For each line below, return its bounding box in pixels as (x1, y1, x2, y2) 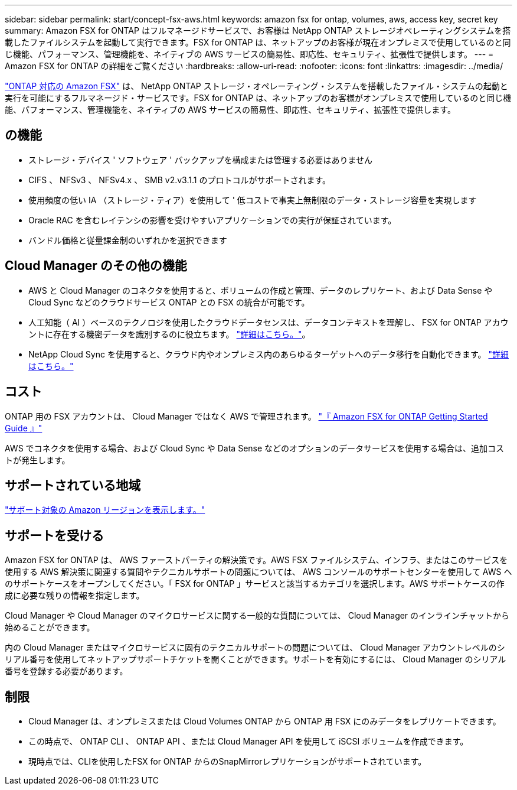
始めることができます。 (5, 622, 95, 633)
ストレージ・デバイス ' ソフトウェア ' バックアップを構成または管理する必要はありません (28, 154, 373, 165)
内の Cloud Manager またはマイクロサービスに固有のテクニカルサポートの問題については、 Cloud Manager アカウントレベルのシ (5, 642, 505, 653)
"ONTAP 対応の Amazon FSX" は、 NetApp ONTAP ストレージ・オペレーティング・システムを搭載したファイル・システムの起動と (5, 81, 508, 91)
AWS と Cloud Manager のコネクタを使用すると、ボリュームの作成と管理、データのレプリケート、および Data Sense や (28, 285, 493, 295)
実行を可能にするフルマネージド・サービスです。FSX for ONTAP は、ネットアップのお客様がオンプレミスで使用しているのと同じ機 (5, 93, 512, 103)
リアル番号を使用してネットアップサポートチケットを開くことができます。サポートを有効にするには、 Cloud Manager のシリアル (5, 654, 506, 665)
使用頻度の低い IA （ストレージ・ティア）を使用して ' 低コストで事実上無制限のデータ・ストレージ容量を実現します (28, 194, 477, 205)
